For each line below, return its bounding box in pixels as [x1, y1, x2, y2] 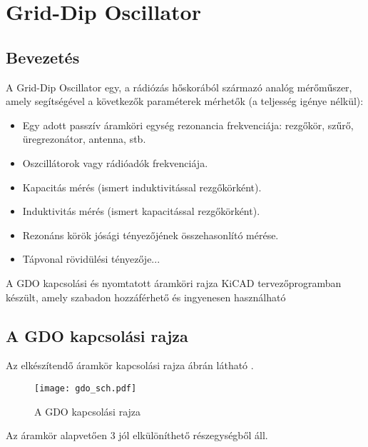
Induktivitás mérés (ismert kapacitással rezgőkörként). [22, 204, 260, 219]
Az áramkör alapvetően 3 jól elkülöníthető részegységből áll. [6, 428, 268, 443]
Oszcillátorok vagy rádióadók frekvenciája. [22, 155, 208, 170]
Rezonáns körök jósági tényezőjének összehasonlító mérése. [22, 227, 279, 242]
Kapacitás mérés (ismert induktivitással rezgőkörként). [22, 179, 262, 194]
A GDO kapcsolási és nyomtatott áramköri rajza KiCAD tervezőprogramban [6, 275, 342, 290]
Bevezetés [6, 46, 80, 68]
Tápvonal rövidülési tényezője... [22, 251, 160, 266]
